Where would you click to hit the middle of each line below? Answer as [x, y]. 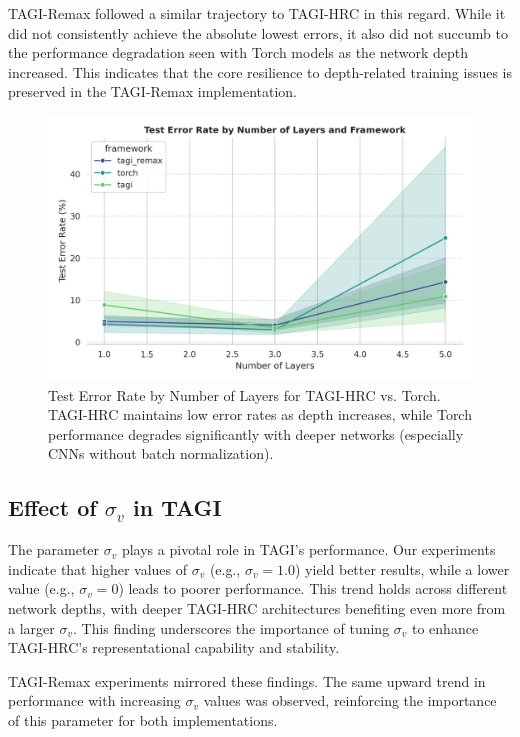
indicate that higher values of [98, 568]
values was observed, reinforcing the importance [350, 700]
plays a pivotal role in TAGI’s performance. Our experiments [308, 549]
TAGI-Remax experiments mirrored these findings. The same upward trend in [247, 680]
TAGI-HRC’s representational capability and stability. [174, 647]
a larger [31, 627]
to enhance [445, 627]
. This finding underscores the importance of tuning [231, 627]
